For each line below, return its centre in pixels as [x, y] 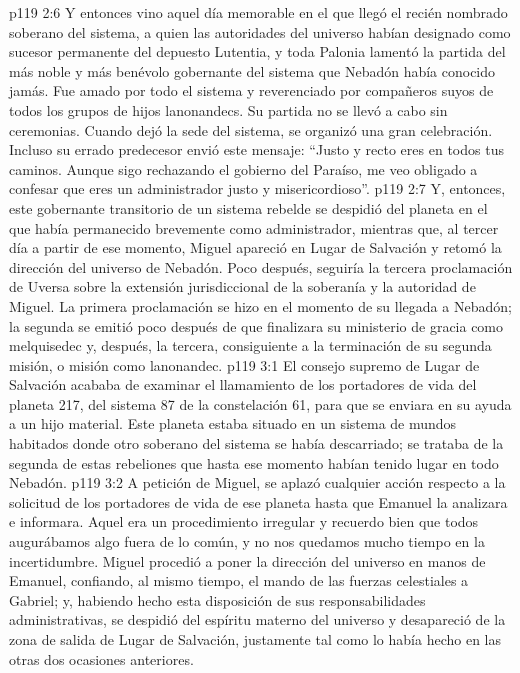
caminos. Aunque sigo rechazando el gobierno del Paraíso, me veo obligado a [243, 168]
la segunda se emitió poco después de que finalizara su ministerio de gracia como [256, 325]
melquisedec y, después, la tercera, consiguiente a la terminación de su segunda [250, 345]
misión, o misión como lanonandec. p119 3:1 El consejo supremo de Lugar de [244, 364]
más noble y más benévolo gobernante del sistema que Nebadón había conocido [252, 70]
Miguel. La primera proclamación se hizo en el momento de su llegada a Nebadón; [260, 305]
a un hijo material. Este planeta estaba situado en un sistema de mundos [233, 423]
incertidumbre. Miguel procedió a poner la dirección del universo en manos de [247, 560]
